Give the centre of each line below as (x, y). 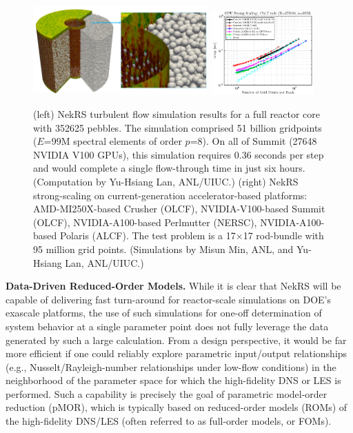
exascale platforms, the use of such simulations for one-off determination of (164, 313)
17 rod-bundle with (283, 235)
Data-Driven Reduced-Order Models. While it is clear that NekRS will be (173, 286)
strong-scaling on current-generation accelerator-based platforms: (170, 195)
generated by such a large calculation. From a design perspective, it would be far (176, 340)
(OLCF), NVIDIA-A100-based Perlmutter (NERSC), (145, 222)
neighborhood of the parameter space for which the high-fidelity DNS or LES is (173, 380)
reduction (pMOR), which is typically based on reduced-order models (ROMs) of (176, 407)
